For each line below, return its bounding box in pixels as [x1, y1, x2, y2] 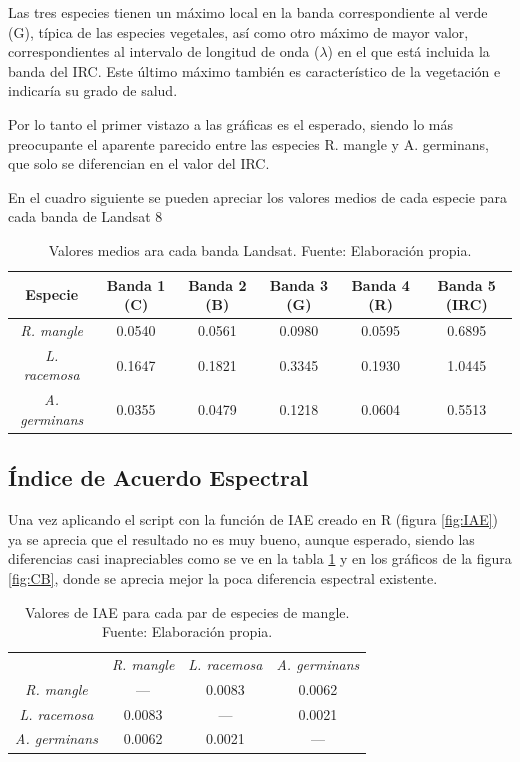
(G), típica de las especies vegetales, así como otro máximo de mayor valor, [8, 21, 469, 42]
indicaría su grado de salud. [8, 80, 178, 101]
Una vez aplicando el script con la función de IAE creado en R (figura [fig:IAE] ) [8, 509, 499, 530]
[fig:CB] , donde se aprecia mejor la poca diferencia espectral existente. [8, 567, 438, 588]
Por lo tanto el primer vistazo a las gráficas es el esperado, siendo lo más [8, 113, 453, 134]
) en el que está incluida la [327, 41, 490, 62]
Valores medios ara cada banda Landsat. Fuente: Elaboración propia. [48, 239, 472, 260]
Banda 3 [269, 274, 329, 295]
